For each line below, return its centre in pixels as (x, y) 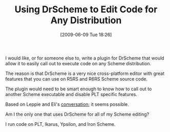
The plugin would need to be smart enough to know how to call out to (79, 89)
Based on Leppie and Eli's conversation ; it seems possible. (67, 104)
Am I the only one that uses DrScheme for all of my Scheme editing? (77, 114)
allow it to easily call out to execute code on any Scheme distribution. (78, 63)
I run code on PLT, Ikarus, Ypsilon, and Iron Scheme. (60, 124)
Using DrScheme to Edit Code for (86, 10)
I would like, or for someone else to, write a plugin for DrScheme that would (85, 58)
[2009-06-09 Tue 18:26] (86, 34)
